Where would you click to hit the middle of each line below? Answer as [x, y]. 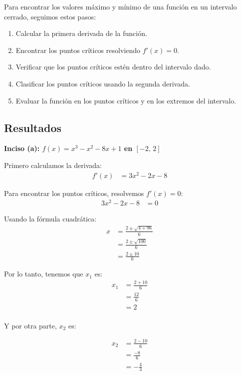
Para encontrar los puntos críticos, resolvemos [74, 193]
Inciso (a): [22, 148]
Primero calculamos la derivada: [53, 165]
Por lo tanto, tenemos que [44, 274]
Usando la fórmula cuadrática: [50, 219]
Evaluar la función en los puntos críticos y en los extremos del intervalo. [126, 100]
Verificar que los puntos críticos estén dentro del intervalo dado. [113, 67]
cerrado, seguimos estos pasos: [50, 16]
